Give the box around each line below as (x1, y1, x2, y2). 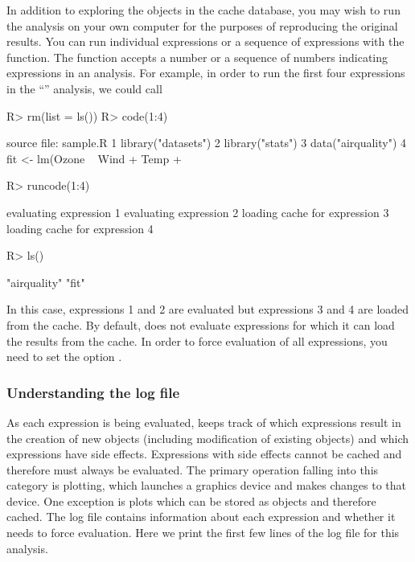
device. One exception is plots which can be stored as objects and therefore (6, 492, 376, 509)
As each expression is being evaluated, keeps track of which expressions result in (6, 413, 401, 430)
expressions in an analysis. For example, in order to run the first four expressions (6, 64, 405, 81)
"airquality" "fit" (6, 273, 85, 290)
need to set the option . (6, 348, 122, 365)
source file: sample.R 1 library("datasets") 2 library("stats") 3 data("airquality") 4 (6, 134, 407, 151)
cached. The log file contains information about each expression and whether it (6, 508, 396, 525)
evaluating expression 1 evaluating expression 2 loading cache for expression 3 (6, 203, 389, 220)
